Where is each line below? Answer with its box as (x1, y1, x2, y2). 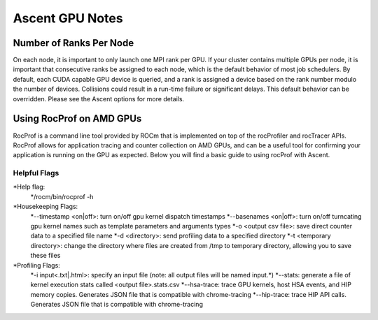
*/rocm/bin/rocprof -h (30, 192, 94, 201)
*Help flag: (13, 182, 45, 191)
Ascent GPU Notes (13, 10, 123, 26)
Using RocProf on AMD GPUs (13, 112, 142, 125)
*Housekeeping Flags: (13, 203, 78, 211)
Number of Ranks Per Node (13, 37, 134, 49)
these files (30, 252, 61, 260)
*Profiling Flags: (13, 261, 61, 269)
